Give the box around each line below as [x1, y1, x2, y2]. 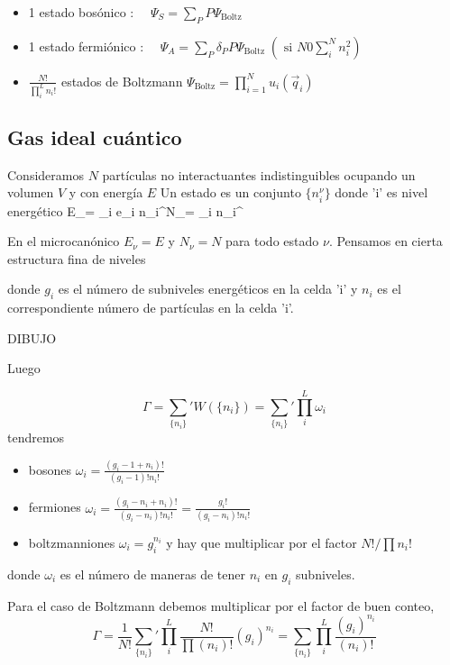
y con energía [69, 183, 143, 202]
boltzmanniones [28, 533, 115, 551]
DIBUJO [7, 328, 57, 347]
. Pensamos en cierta [328, 232, 443, 251]
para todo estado [225, 232, 319, 251]
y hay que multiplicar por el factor [166, 533, 357, 551]
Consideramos [7, 165, 84, 184]
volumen [7, 183, 54, 202]
